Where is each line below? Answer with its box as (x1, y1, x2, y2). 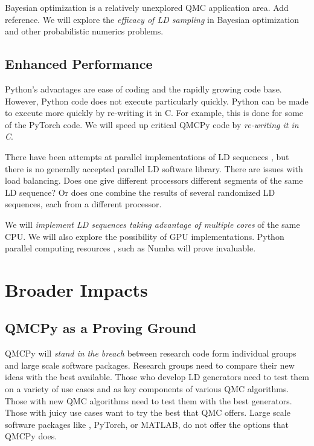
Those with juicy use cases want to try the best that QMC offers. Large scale (5, 406, 290, 419)
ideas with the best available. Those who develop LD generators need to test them (5, 370, 310, 383)
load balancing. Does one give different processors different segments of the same (5, 174, 303, 187)
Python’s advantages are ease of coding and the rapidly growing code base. (5, 82, 282, 95)
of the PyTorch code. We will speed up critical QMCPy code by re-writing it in (5, 118, 299, 131)
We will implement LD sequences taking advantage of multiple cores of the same (5, 218, 300, 230)
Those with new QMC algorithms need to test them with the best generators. (5, 394, 292, 407)
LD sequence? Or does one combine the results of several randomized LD (5, 186, 275, 198)
